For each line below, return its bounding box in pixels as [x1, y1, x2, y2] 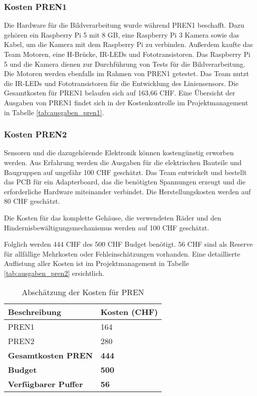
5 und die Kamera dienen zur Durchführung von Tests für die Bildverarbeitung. [4, 58, 246, 69]
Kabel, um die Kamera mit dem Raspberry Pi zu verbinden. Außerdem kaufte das [4, 39, 253, 49]
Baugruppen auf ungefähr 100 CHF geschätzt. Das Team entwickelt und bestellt [4, 167, 247, 177]
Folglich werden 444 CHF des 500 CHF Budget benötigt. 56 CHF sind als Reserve [4, 239, 253, 249]
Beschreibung [8, 306, 61, 317]
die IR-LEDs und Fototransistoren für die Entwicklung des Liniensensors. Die [4, 78, 239, 88]
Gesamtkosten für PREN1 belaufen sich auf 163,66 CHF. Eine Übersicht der [4, 88, 235, 98]
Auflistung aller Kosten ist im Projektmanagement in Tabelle [4, 258, 189, 268]
